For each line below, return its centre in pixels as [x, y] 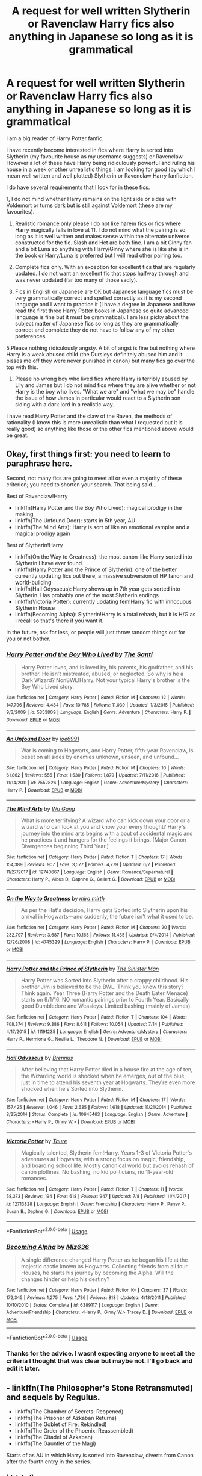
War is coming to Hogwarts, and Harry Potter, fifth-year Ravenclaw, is [107, 750]
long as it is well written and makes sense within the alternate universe [102, 236]
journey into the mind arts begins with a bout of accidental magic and [107, 833]
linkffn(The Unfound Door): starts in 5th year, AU [75, 520]
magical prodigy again [42, 533]
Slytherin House [35, 608]
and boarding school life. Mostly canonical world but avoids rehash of [107, 1165]
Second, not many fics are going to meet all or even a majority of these [94, 478]
